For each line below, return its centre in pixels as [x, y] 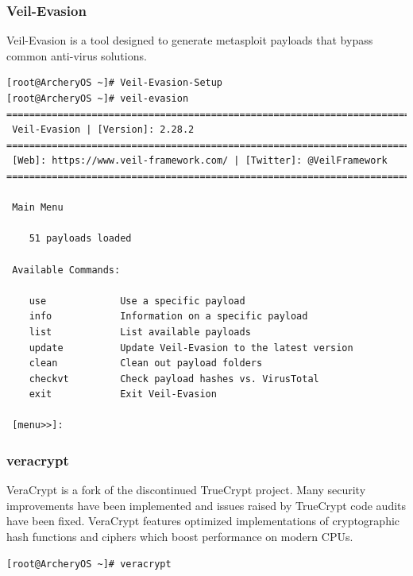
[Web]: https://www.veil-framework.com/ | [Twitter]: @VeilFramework [200, 161]
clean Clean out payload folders [146, 363]
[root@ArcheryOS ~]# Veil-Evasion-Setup [115, 83]
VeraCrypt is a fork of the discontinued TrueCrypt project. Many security [186, 490]
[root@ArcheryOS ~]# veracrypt [89, 564]
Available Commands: [66, 270]
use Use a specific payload [137, 301]
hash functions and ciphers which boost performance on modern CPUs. [180, 537]
